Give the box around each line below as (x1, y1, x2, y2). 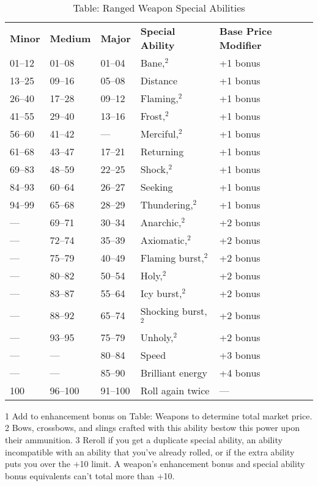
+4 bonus (219, 365, 261, 380)
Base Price (219, 24, 272, 38)
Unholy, (140, 330, 174, 344)
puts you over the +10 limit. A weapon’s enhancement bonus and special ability (5, 457, 305, 470)
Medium (50, 31, 91, 45)
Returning (140, 144, 184, 158)
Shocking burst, (140, 304, 207, 318)
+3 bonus (219, 347, 261, 362)
